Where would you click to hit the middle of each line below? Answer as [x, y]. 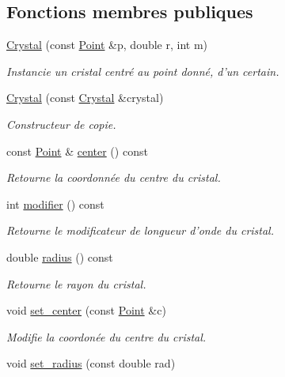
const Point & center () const [77, 151]
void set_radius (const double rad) [91, 363]
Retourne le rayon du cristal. [76, 283]
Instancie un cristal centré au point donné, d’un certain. [143, 71]
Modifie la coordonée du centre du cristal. [106, 336]
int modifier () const [55, 204]
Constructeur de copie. [61, 124]
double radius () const [60, 256]
